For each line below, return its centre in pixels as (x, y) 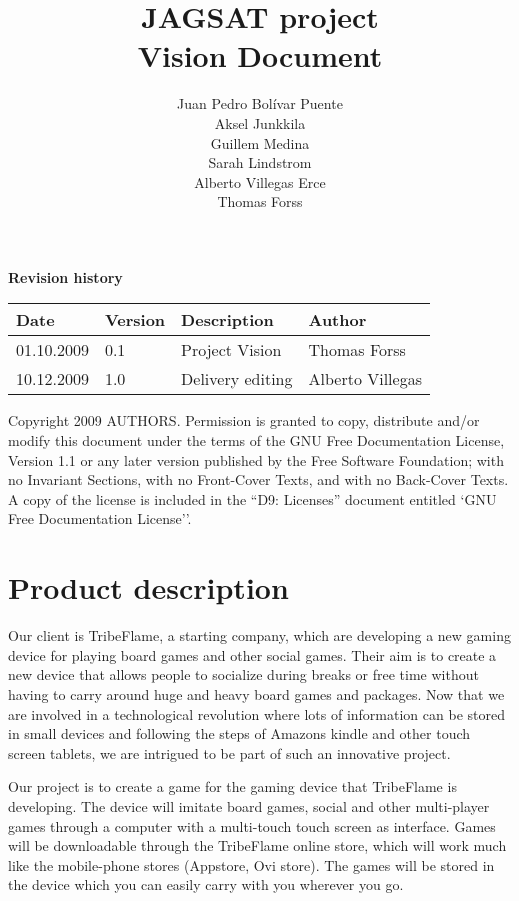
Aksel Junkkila (260, 122)
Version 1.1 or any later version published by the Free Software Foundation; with (256, 459)
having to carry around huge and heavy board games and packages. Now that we (256, 693)
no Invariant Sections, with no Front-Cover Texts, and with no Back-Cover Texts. (258, 479)
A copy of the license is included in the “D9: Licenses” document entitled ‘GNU (252, 498)
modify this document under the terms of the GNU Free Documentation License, (256, 440)
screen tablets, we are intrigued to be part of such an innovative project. (229, 752)
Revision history (65, 276)
